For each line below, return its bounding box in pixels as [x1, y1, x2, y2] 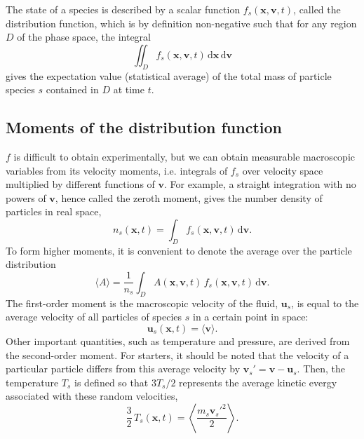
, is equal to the [291, 295, 359, 310]
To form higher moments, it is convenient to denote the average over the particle [6, 243, 352, 257]
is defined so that [74, 374, 149, 389]
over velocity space [242, 163, 323, 177]
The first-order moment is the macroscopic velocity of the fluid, [6, 295, 278, 310]
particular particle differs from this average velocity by [6, 361, 241, 376]
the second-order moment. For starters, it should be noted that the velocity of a [6, 347, 349, 362]
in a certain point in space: [193, 309, 309, 324]
